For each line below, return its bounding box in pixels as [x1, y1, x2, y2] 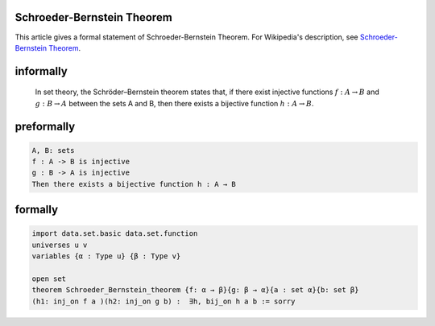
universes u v [31, 240, 88, 250]
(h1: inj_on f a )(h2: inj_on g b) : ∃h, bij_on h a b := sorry [31, 296, 296, 306]
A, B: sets [31, 146, 75, 155]
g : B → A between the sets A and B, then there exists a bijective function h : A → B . [35, 98, 314, 108]
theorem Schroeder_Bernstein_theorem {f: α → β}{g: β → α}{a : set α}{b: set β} [31, 286, 359, 295]
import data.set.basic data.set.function [31, 229, 198, 238]
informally [14, 64, 68, 78]
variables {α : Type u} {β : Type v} [31, 252, 181, 261]
